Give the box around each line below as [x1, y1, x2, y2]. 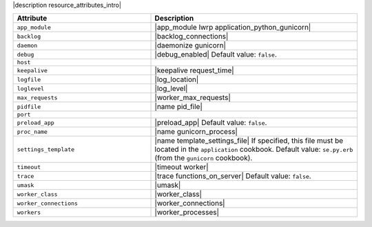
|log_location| [154, 75, 199, 84]
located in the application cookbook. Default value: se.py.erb [154, 145, 353, 155]
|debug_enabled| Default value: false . [154, 50, 277, 59]
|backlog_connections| [154, 32, 229, 41]
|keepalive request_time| [154, 66, 234, 75]
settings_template [17, 146, 75, 153]
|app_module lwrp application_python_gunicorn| [154, 23, 311, 32]
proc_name [17, 128, 48, 135]
